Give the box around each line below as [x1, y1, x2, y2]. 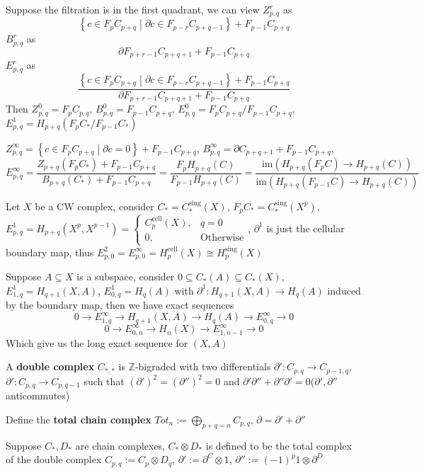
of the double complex [6, 452, 102, 467]
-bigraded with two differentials [134, 359, 271, 374]
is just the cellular [266, 220, 345, 235]
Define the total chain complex [6, 411, 151, 426]
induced [327, 283, 361, 297]
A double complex [6, 359, 95, 374]
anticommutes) [6, 388, 70, 403]
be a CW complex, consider [35, 198, 154, 213]
